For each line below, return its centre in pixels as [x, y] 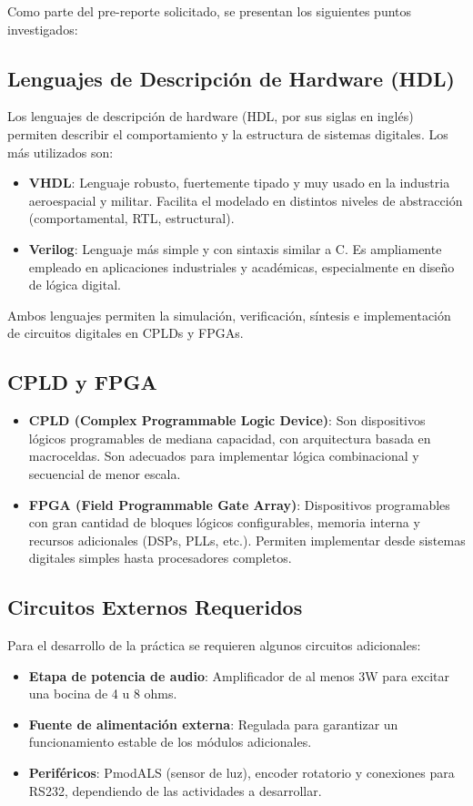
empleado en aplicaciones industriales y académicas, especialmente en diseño [242, 266]
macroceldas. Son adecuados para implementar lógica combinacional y [224, 456]
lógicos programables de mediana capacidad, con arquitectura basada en [230, 438]
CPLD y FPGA [82, 382]
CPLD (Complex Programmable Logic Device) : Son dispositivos [227, 420]
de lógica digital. [75, 285]
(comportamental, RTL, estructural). [131, 218]
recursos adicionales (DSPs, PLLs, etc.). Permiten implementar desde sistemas [247, 540]
